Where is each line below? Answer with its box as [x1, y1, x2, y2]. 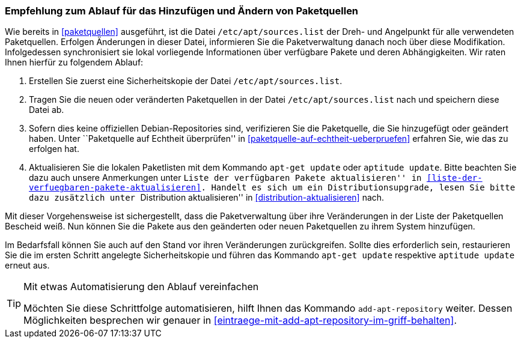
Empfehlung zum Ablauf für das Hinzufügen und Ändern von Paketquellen [5, 5, 359, 17]
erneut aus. [5, 260, 50, 271]
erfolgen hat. [29, 144, 79, 154]
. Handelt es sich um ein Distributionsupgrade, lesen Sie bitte [201, 183, 516, 193]
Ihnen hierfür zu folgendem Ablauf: [5, 57, 144, 68]
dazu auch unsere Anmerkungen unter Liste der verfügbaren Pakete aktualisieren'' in [29, 172, 422, 183]
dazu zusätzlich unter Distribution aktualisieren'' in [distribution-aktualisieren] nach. [29, 192, 385, 203]
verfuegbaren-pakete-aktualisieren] [29, 183, 201, 193]
